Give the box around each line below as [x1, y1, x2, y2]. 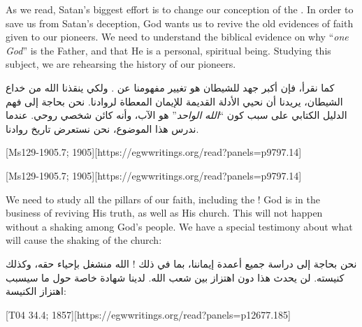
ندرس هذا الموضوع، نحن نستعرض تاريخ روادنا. [6, 121, 199, 136]
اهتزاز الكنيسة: [6, 284, 66, 298]
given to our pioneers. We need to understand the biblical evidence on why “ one [6, 29, 349, 44]
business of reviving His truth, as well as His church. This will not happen [6, 205, 323, 220]
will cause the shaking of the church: [6, 233, 162, 247]
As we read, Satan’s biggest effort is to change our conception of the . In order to [6, 2, 354, 16]
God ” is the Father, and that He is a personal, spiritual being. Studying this [6, 43, 331, 57]
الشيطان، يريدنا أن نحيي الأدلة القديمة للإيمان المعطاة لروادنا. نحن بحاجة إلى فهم [6, 94, 343, 108]
